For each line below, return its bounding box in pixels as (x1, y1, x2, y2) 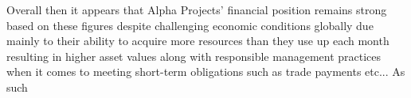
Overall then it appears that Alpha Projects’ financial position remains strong (6, 2, 387, 17)
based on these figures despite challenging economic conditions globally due (6, 17, 374, 33)
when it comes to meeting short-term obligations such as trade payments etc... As (6, 63, 405, 80)
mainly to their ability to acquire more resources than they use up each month (6, 32, 389, 49)
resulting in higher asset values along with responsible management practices (6, 47, 382, 64)
